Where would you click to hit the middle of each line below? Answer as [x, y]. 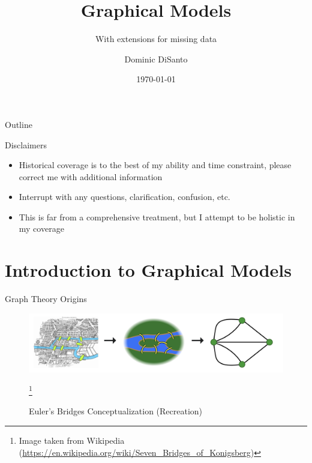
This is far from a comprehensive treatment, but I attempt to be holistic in [157, 216]
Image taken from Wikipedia [72, 440]
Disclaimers [26, 144]
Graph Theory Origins [46, 299]
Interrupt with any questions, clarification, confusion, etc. [124, 197]
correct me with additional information [91, 176]
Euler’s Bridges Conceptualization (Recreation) [116, 411]
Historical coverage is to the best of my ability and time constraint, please [155, 165]
